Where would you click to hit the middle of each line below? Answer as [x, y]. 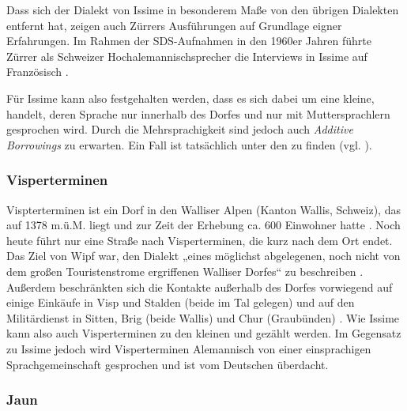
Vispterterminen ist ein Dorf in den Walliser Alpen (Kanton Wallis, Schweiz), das [203, 209]
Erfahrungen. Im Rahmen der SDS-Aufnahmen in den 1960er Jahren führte [189, 41]
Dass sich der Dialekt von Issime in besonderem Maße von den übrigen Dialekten [203, 9]
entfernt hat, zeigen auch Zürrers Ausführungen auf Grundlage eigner [174, 25]
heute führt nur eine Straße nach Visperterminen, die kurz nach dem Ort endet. [200, 240]
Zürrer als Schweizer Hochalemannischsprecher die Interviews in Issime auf [187, 56]
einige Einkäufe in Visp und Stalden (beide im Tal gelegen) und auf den [181, 302]
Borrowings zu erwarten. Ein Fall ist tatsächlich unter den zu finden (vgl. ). [189, 144]
